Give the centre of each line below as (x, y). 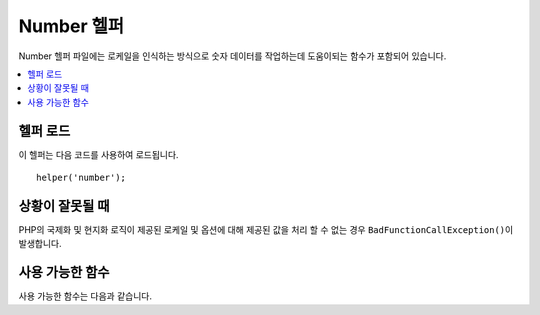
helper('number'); (81, 178)
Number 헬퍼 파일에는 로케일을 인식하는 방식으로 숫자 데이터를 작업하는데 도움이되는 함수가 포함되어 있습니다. (232, 56)
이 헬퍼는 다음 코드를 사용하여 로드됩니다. (98, 154)
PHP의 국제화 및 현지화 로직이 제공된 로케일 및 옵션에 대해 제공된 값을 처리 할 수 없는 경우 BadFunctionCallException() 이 (266, 229)
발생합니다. (40, 244)
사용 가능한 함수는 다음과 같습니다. (85, 296)
